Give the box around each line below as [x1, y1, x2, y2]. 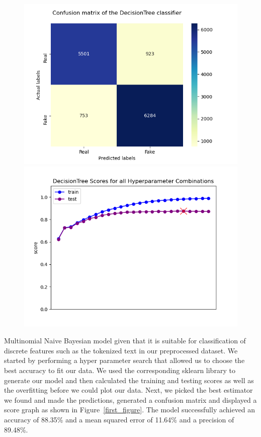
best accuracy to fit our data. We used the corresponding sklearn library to [4, 365, 235, 375]
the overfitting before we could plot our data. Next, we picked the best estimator [4, 385, 253, 395]
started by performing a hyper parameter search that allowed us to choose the [4, 355, 245, 366]
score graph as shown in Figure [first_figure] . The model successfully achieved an [4, 404, 255, 415]
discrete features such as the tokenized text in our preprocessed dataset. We [4, 345, 238, 355]
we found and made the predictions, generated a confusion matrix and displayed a [4, 394, 257, 405]
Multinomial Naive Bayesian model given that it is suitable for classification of [4, 335, 246, 346]
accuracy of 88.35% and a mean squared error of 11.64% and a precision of [4, 414, 234, 424]
